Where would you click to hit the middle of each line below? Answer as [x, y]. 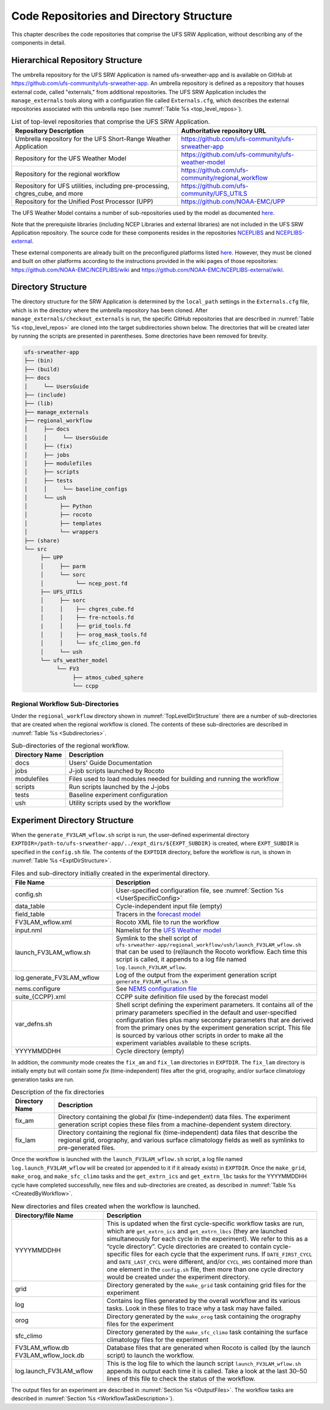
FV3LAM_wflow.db [42, 1348]
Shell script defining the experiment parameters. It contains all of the [215, 1004]
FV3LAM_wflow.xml [43, 922]
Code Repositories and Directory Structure [122, 16]
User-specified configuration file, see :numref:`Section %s [200, 890]
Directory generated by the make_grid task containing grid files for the [206, 1285]
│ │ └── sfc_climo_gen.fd [90, 643]
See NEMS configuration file [156, 989]
